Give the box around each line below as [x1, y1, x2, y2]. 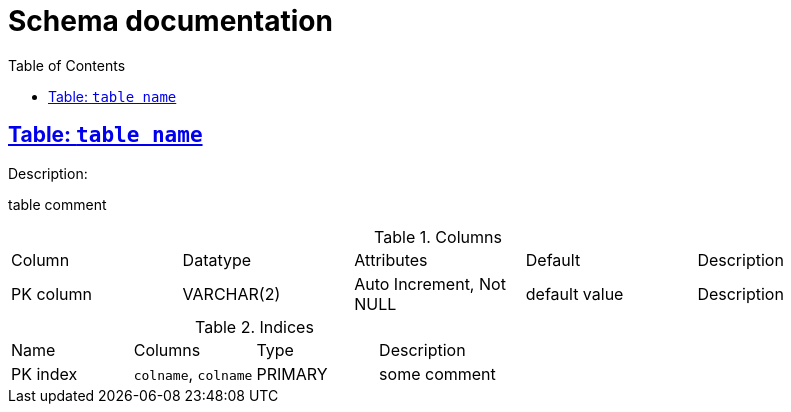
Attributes [354, 249, 428, 270]
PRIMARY [256, 363, 328, 384]
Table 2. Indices [194, 316, 314, 337]
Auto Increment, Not [354, 273, 506, 294]
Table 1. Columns [374, 226, 502, 247]
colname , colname [133, 363, 253, 384]
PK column [11, 283, 93, 304]
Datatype [182, 249, 252, 270]
